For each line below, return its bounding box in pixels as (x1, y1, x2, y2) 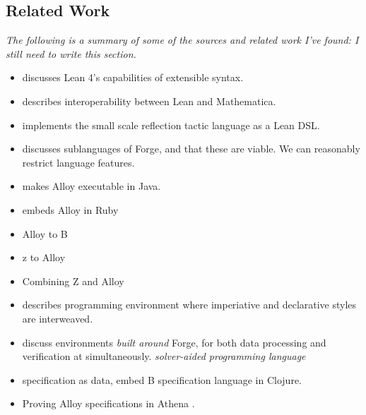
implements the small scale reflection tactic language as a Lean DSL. (22, 117, 320, 132)
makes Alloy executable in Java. (22, 179, 161, 193)
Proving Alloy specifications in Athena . (22, 396, 195, 411)
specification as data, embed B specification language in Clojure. (22, 372, 302, 387)
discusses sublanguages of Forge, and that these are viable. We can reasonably (22, 141, 360, 156)
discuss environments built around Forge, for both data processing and (22, 335, 326, 349)
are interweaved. (22, 311, 93, 325)
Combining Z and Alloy (22, 273, 124, 288)
